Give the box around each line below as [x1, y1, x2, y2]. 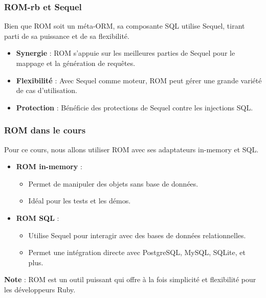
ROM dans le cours [4, 124, 86, 136]
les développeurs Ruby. [4, 284, 76, 294]
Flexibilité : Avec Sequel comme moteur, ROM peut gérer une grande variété [16, 75, 262, 85]
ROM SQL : [16, 212, 59, 223]
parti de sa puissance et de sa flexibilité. [4, 30, 129, 41]
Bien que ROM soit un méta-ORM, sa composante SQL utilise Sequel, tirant [4, 20, 245, 31]
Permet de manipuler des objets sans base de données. [28, 178, 198, 189]
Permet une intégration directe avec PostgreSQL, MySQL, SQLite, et [28, 247, 246, 258]
